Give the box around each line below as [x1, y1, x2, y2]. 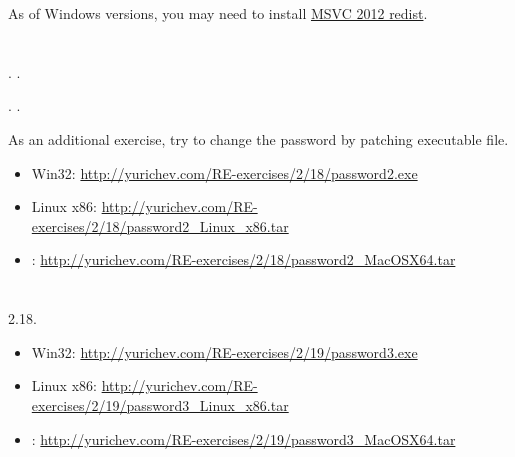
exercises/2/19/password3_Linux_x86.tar [31, 394, 289, 415]
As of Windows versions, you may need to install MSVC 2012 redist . [8, 3, 428, 23]
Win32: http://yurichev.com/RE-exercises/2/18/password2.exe [31, 162, 418, 183]
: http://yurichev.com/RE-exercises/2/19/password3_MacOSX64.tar [31, 428, 456, 449]
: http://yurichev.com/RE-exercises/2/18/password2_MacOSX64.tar [31, 249, 456, 270]
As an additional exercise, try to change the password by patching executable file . [8, 128, 509, 149]
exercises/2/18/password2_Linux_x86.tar [31, 215, 289, 236]
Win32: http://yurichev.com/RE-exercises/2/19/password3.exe [31, 341, 418, 362]
